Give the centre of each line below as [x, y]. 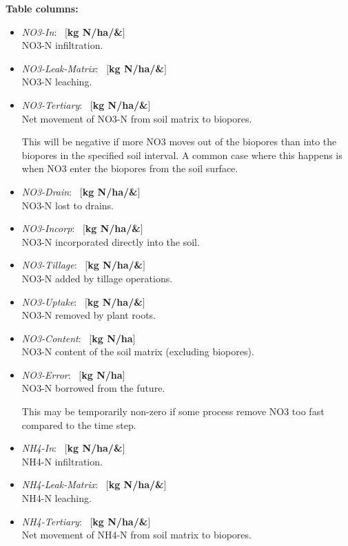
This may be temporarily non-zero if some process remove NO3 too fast [173, 411]
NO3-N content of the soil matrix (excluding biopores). [138, 351]
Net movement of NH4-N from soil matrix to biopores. [136, 535]
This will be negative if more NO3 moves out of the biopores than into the [179, 141]
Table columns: [42, 8]
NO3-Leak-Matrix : [60, 68]
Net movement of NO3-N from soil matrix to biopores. [137, 118]
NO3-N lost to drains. [68, 205]
